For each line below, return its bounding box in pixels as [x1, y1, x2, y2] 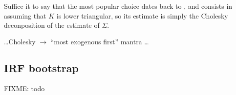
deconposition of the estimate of [4, 20, 100, 30]
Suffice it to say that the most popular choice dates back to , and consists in [4, 1, 233, 11]
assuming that [4, 10, 46, 20]
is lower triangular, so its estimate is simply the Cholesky [56, 10, 228, 20]
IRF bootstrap [4, 60, 79, 75]
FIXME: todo [4, 83, 45, 93]
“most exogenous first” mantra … [50, 36, 149, 46]
